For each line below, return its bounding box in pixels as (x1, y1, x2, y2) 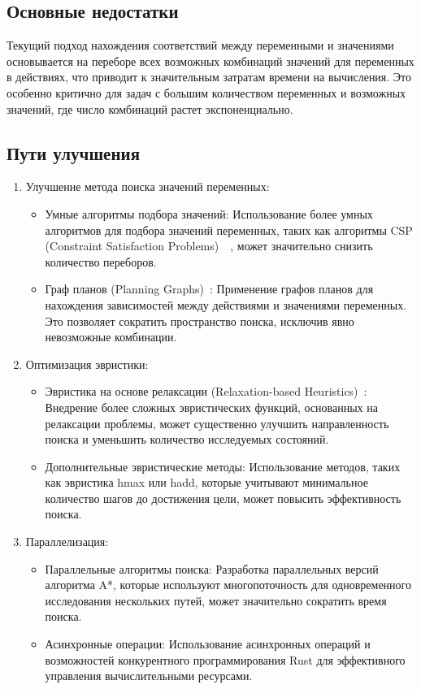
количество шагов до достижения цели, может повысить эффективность (45, 489, 401, 506)
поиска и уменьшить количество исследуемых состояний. (45, 431, 329, 448)
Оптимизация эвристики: (25, 355, 149, 372)
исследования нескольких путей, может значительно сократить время (45, 591, 387, 609)
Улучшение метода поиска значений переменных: (25, 178, 270, 195)
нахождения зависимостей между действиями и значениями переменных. (45, 296, 407, 313)
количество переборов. (45, 253, 157, 270)
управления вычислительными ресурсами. (45, 667, 253, 684)
